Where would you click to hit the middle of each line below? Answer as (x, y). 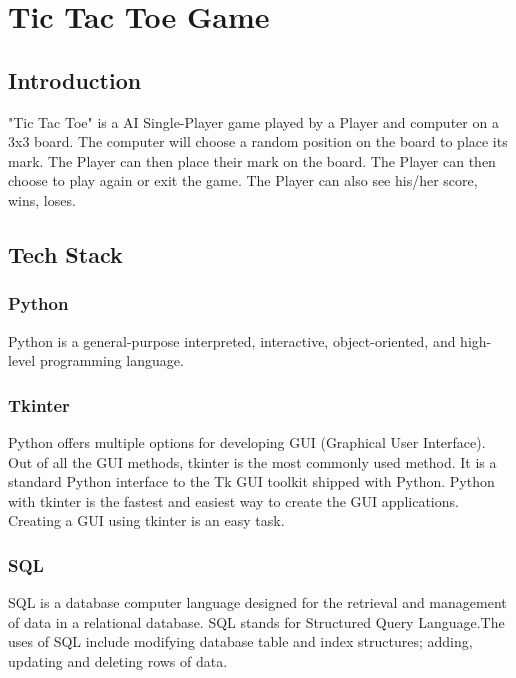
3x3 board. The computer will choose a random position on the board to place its (258, 141)
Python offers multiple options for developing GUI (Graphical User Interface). (247, 441)
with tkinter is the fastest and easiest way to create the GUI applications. (233, 500)
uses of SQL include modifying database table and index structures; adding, (240, 641)
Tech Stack (65, 253)
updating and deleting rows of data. (118, 660)
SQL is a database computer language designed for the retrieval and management (257, 602)
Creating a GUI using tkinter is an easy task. (146, 520)
